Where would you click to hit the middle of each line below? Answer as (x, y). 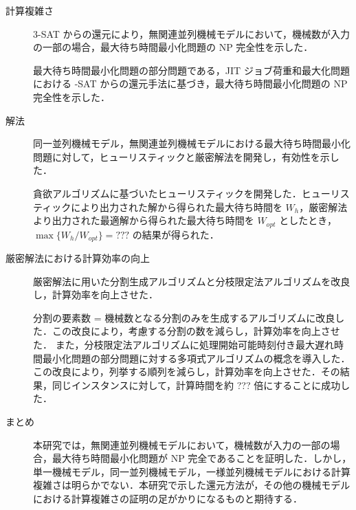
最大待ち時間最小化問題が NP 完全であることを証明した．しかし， (202, 458)
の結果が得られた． (176, 234)
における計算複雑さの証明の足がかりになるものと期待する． (168, 498)
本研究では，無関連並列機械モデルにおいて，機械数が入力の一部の (182, 444)
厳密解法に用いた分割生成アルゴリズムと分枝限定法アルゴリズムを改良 (192, 281)
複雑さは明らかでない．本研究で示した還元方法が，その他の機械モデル (192, 485)
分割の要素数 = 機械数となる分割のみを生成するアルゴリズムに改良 (184, 317)
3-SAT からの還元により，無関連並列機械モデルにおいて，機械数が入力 (191, 33)
